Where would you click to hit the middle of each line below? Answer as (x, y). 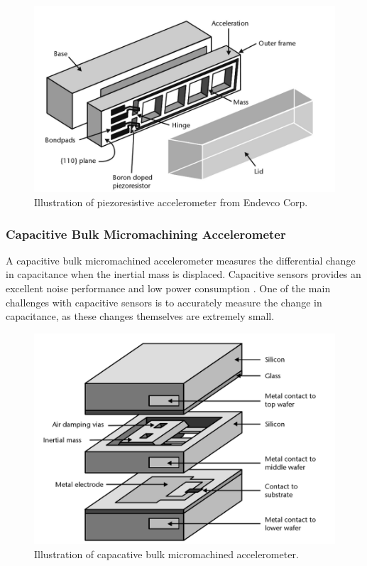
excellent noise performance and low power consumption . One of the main (168, 288)
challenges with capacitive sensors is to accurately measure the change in (164, 302)
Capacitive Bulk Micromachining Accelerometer (146, 234)
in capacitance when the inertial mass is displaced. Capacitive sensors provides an (183, 274)
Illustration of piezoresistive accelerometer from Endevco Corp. (171, 202)
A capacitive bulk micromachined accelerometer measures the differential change (181, 260)
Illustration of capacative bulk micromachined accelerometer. (166, 554)
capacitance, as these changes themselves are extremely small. (140, 316)
